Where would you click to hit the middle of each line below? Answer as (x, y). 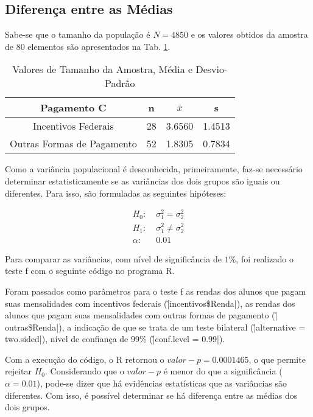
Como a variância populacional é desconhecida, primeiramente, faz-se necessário (154, 169)
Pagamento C (73, 108)
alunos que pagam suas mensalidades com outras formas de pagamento (137, 315)
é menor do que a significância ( (223, 371)
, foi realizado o (265, 258)
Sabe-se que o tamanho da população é (78, 34)
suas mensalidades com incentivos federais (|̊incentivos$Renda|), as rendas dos (150, 303)
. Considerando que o (85, 371)
